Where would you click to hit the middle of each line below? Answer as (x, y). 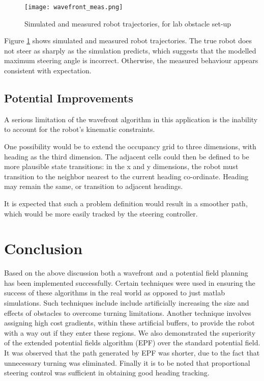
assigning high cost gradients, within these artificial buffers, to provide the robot (129, 323)
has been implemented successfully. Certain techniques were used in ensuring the (130, 282)
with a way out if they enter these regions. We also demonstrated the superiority (130, 332)
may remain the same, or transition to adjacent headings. (94, 186)
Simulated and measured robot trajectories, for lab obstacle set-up (128, 23)
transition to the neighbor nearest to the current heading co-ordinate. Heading (126, 176)
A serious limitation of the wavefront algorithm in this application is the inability (131, 119)
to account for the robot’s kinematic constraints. (80, 129)
